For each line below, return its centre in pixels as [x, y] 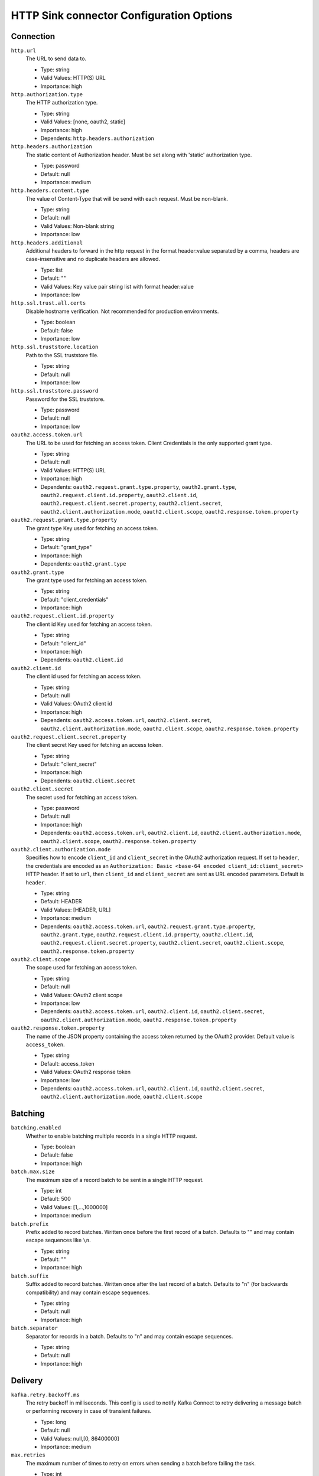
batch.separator [35, 1328]
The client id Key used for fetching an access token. [89, 624]
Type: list [52, 270]
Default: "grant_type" [66, 547]
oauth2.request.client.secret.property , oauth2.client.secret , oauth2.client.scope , [162, 943]
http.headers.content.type [50, 191]
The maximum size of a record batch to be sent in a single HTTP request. [115, 1180]
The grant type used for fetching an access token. [87, 580]
